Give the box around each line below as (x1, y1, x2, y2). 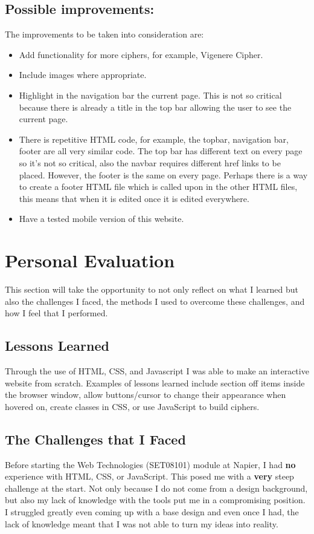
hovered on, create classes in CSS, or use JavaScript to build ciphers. (5, 400, 260, 412)
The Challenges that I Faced (5, 429, 186, 448)
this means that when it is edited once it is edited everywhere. (19, 192, 249, 204)
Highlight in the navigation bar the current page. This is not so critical (19, 88, 282, 101)
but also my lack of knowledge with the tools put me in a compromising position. (5, 493, 306, 506)
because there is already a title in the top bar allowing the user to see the (19, 100, 292, 113)
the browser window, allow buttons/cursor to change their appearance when (5, 388, 286, 401)
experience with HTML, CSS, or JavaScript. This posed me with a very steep (5, 470, 294, 483)
